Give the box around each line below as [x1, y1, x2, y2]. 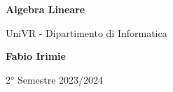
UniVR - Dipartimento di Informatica [6, 25, 167, 40]
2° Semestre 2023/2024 [6, 72, 104, 86]
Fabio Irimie [6, 49, 66, 63]
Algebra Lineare [6, 2, 85, 16]
